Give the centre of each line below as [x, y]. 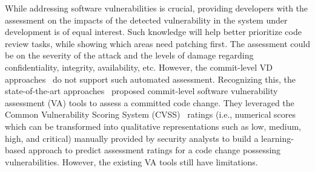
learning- [277, 138]
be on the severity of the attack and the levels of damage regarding [129, 55]
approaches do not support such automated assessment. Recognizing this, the [150, 79]
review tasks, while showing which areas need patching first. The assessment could [157, 43]
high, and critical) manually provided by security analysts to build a [132, 138]
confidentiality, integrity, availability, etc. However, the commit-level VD [139, 67]
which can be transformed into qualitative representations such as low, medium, [153, 126]
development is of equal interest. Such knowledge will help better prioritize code [153, 32]
